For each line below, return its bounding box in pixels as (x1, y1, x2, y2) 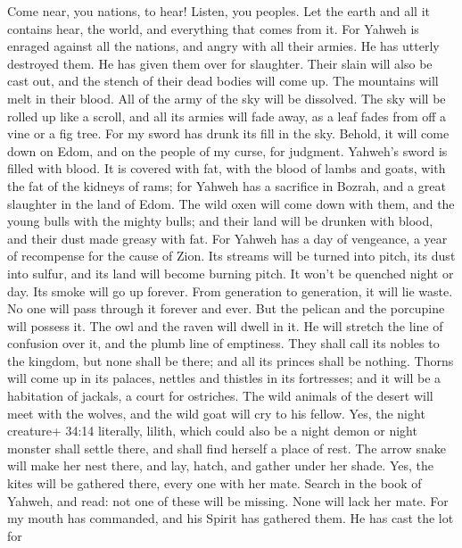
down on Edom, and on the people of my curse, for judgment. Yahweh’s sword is (7, 141, 448, 160)
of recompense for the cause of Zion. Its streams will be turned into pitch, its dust (7, 246, 456, 265)
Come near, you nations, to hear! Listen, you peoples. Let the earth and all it (7, 2, 431, 20)
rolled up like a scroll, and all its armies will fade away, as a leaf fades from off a (7, 106, 447, 125)
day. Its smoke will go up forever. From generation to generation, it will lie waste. (7, 281, 453, 300)
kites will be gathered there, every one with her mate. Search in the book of (7, 474, 422, 493)
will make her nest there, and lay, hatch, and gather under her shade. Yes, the (7, 456, 433, 475)
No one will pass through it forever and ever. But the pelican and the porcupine (7, 299, 445, 318)
